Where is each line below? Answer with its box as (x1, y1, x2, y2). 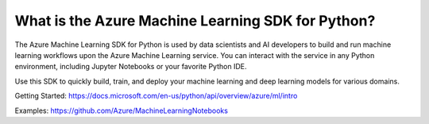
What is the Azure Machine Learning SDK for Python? (14, 12, 376, 29)
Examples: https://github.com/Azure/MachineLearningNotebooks (14, 106, 228, 115)
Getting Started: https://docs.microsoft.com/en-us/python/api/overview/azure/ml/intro (14, 91, 298, 101)
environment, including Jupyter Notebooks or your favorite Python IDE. (14, 62, 247, 72)
